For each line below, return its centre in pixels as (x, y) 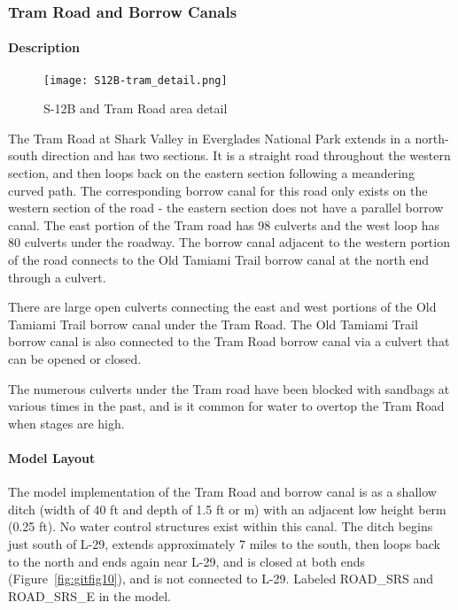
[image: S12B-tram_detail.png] (136, 80)
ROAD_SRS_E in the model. (89, 595)
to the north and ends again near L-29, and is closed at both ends (187, 561)
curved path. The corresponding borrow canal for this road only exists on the (218, 190)
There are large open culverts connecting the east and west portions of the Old (222, 307)
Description (44, 47)
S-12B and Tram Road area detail (136, 108)
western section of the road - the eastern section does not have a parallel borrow (226, 208)
